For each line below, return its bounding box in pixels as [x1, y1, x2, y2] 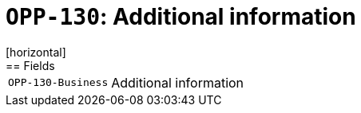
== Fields [6, 58, 55, 72]
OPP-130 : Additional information [6, 3, 356, 30]
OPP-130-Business [8, 76, 109, 89]
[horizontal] [6, 45, 66, 59]
